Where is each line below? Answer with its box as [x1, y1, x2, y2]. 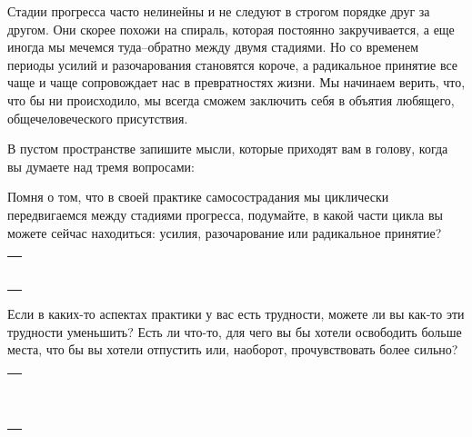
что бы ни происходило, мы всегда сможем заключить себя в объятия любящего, [7, 90, 455, 109]
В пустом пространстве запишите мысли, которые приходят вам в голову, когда [7, 139, 448, 158]
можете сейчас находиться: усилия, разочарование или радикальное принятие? [7, 223, 442, 242]
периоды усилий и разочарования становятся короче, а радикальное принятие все [7, 55, 458, 74]
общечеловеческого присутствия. [7, 108, 188, 127]
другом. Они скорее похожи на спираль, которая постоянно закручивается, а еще [7, 19, 455, 38]
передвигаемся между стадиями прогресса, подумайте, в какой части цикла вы [7, 204, 443, 223]
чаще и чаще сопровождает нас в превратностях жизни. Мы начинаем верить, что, [7, 73, 466, 92]
